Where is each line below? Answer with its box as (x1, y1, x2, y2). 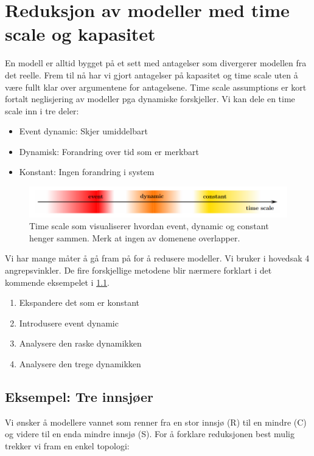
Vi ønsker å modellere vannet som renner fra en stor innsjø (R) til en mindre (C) (5, 415, 307, 428)
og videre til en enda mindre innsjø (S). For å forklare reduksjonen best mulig (5, 427, 295, 440)
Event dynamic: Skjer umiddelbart (19, 125, 148, 137)
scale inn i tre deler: (5, 104, 79, 117)
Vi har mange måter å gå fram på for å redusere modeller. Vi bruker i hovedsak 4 (5, 252, 310, 264)
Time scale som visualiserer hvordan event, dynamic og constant (29, 219, 269, 232)
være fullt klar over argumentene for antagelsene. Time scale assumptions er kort (5, 80, 307, 93)
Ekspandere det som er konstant (19, 296, 140, 309)
